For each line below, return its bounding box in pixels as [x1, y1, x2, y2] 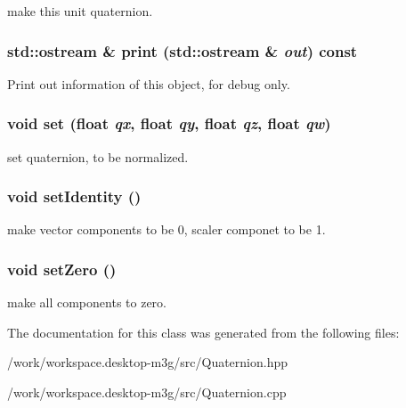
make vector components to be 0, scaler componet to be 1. [7, 220, 326, 239]
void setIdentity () [7, 185, 142, 208]
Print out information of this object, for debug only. [7, 74, 290, 93]
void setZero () [7, 257, 117, 280]
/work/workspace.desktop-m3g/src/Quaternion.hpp [7, 353, 288, 371]
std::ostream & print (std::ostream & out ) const [7, 39, 358, 61]
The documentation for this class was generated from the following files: [7, 322, 400, 341]
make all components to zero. [7, 293, 166, 312]
